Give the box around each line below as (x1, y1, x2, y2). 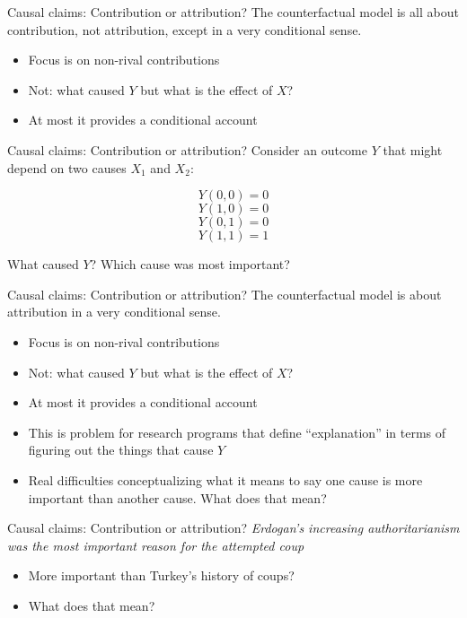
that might (383, 140, 443, 159)
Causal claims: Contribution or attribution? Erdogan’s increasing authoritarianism (7, 518, 460, 537)
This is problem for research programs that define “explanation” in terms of (28, 422, 446, 441)
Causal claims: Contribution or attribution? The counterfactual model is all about (7, 3, 459, 21)
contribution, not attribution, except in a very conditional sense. (7, 20, 362, 39)
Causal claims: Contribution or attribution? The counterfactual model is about (7, 284, 442, 303)
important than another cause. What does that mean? (28, 488, 327, 507)
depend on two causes (7, 158, 127, 177)
